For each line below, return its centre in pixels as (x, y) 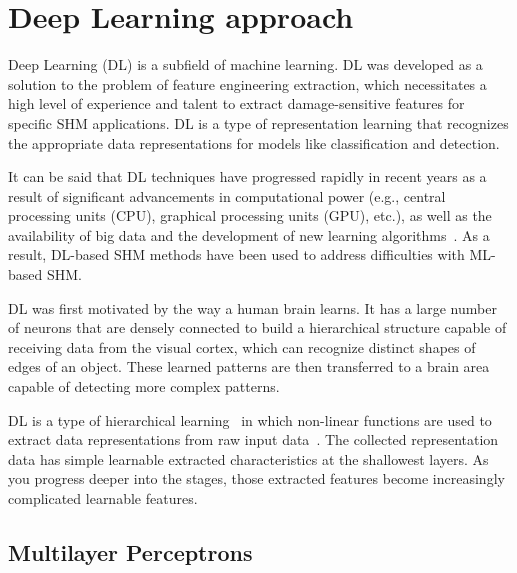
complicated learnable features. (103, 498)
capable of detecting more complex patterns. (144, 386)
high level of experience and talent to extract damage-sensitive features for (236, 103)
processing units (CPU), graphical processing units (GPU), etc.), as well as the (250, 215)
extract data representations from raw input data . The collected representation (253, 439)
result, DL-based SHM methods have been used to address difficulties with (236, 254)
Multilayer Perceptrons (130, 551)
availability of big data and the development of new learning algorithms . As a (249, 234)
